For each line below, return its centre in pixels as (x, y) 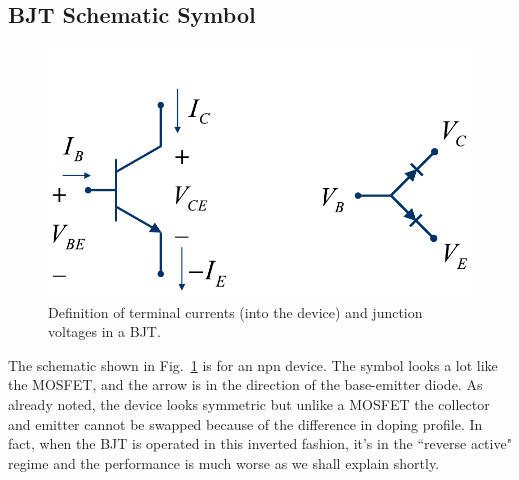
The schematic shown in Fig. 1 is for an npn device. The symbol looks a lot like (253, 364)
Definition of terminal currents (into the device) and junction (235, 311)
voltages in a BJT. (104, 331)
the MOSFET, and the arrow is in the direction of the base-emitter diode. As (245, 384)
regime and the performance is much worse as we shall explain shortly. (224, 462)
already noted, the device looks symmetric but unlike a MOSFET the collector (249, 403)
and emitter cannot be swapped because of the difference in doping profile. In (245, 423)
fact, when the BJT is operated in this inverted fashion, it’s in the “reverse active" (260, 443)
